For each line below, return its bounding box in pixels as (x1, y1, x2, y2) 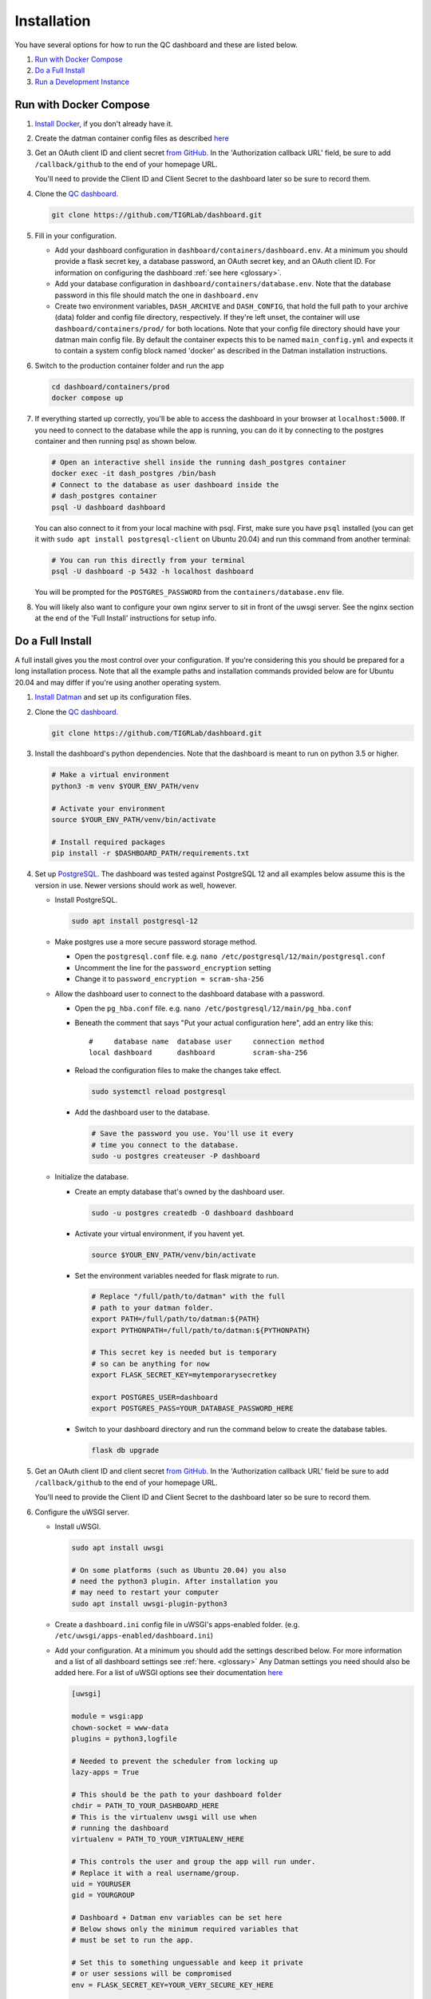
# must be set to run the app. (71, 1935, 195, 1945)
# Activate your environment (51, 804, 166, 813)
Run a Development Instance (34, 77, 129, 86)
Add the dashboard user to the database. (74, 1107, 211, 1117)
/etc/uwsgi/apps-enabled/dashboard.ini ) (54, 1631, 213, 1641)
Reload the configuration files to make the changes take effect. (74, 1066, 282, 1075)
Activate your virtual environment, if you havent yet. (74, 1228, 245, 1239)
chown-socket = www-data (71, 1723, 169, 1732)
